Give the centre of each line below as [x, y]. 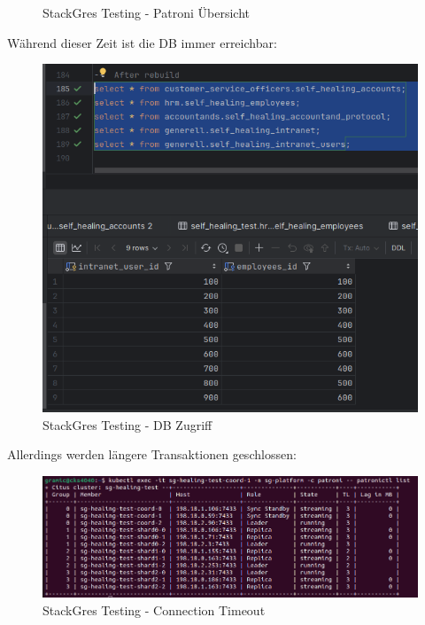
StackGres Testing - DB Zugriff [127, 424]
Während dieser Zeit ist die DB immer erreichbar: [142, 42]
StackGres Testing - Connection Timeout [154, 609]
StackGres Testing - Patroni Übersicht [146, 12]
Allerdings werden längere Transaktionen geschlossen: [152, 454]
